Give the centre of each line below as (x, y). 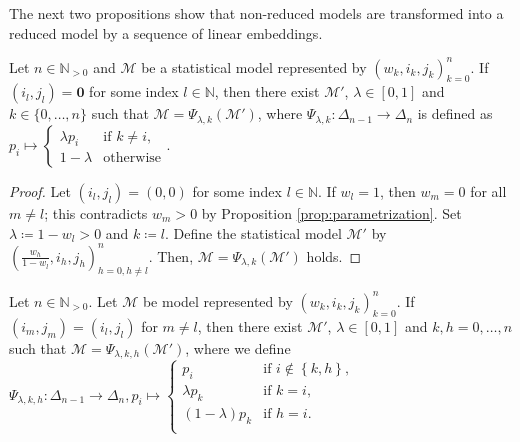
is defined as (455, 113)
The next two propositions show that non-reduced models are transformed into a (256, 13)
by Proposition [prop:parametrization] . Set (331, 212)
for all (488, 190)
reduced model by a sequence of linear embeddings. (166, 32)
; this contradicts (96, 212)
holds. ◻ (334, 255)
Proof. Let (40, 190)
